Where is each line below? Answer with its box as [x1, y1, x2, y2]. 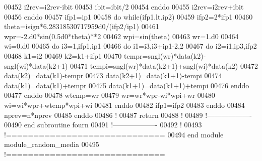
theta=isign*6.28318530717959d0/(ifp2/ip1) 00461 [4, 21, 159, 32]
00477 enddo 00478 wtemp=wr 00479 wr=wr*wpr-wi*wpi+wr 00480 [4, 90, 215, 100]
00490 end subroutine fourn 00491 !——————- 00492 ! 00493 [4, 119, 202, 130]
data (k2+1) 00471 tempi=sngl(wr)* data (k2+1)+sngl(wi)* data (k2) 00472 [32, 60, 258, 71]
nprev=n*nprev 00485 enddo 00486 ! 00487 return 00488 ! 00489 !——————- [4, 109, 252, 120]
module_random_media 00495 [4, 139, 99, 149]
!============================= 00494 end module [4, 129, 224, 139]
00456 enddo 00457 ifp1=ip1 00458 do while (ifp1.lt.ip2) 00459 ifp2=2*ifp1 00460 [4, 11, 253, 22]
